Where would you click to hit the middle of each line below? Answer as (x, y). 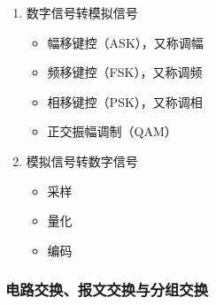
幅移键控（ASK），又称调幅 (125, 42)
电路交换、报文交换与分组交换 (107, 290)
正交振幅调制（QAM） (112, 131)
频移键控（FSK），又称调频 (125, 72)
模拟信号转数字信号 (82, 160)
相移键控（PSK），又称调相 (125, 101)
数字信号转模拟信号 (82, 12)
